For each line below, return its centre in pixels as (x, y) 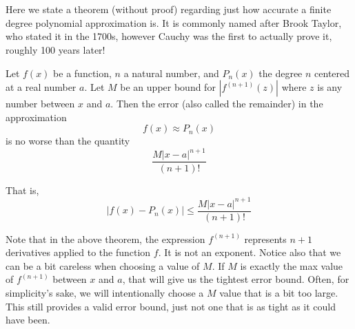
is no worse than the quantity (68, 141)
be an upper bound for (168, 87)
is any (330, 87)
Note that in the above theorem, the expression (105, 238)
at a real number (41, 87)
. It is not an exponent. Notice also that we (250, 252)
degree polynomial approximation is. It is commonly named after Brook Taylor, (174, 22)
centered (332, 73)
